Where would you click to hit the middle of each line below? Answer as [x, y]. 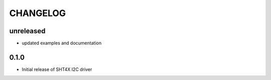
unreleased [27, 31]
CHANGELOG [38, 13]
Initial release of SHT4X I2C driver [57, 69]
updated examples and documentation [62, 43]
